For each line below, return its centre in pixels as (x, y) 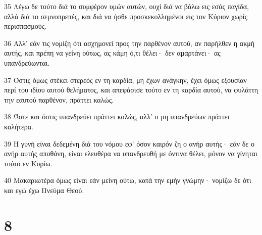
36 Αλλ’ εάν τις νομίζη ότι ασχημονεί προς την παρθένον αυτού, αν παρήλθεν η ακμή (129, 43)
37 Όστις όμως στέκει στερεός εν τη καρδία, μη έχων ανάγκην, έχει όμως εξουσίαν (125, 80)
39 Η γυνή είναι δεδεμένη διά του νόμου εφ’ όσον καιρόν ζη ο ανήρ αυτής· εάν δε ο (129, 143)
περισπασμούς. (25, 26)
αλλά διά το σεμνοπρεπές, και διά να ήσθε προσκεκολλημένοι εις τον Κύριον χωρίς (126, 16)
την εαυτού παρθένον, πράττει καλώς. (59, 99)
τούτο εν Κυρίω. (28, 163)
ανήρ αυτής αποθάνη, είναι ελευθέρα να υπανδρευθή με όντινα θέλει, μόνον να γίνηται (131, 153)
